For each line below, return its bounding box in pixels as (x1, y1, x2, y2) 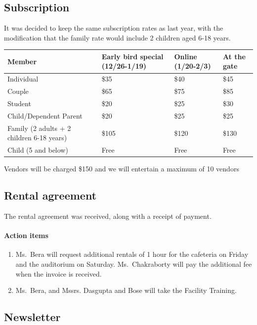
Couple (7, 86, 29, 96)
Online (174, 51, 197, 61)
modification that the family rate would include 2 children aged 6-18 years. (4, 32, 231, 42)
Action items (4, 230, 48, 241)
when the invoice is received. (15, 268, 102, 279)
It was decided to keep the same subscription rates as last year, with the (4, 23, 223, 33)
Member (7, 56, 37, 66)
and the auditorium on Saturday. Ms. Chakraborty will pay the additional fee (15, 259, 252, 269)
